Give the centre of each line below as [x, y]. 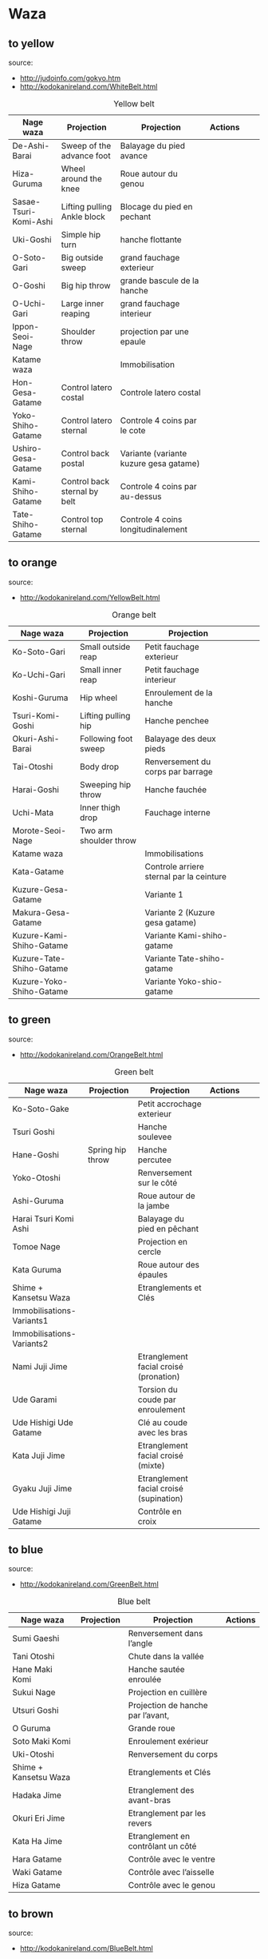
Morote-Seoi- [39, 830]
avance [134, 155]
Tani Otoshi [33, 1657]
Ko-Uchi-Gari [39, 675]
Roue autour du [149, 174]
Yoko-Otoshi [37, 1177]
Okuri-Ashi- [36, 739]
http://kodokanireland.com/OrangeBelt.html [91, 1054]
